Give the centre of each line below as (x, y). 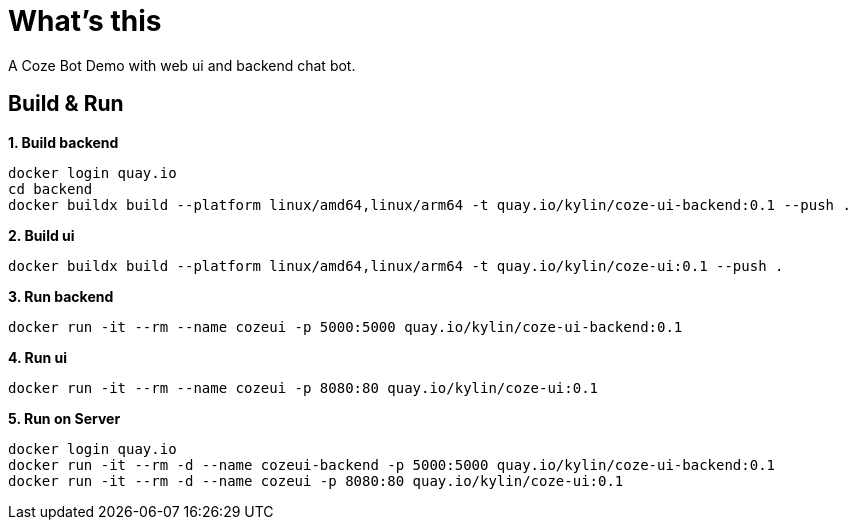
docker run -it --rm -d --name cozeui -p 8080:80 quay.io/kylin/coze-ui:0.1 (316, 480)
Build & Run (66, 104)
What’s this (85, 21)
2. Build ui (41, 235)
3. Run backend (61, 296)
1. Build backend (63, 142)
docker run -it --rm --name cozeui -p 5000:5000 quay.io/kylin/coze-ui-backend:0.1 (345, 326)
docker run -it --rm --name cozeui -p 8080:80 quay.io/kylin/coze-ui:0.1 (303, 387)
